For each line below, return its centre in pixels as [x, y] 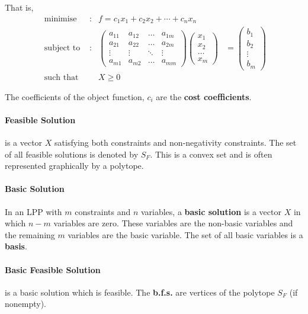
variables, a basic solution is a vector [211, 211]
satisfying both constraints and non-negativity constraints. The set [176, 142]
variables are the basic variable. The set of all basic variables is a [185, 234]
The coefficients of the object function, [75, 96]
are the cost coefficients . [204, 96]
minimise [60, 19]
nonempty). [26, 304]
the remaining [30, 234]
